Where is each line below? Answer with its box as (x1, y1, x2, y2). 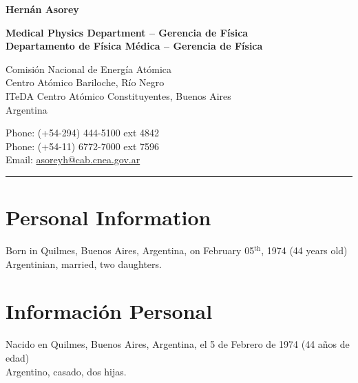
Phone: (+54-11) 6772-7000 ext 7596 (6, 138, 160, 153)
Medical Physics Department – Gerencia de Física (6, 25, 249, 39)
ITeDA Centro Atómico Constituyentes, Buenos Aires (6, 88, 231, 103)
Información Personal (6, 297, 213, 325)
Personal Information (6, 203, 211, 231)
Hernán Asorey (6, 2, 79, 16)
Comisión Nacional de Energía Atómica (6, 61, 172, 76)
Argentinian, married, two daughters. (6, 256, 162, 271)
